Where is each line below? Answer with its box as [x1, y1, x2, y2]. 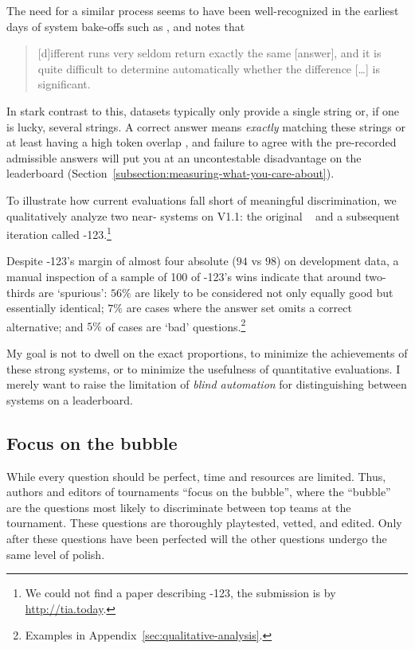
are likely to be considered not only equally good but [135, 283, 393, 300]
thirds [6, 283, 35, 300]
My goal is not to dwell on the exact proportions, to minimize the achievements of [6, 345, 408, 361]
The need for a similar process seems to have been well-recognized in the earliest [6, 2, 399, 18]
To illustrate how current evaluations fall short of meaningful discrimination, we [6, 191, 397, 208]
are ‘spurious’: [38, 283, 108, 300]
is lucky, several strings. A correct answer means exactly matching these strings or [6, 118, 405, 135]
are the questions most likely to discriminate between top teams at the [6, 498, 351, 515]
